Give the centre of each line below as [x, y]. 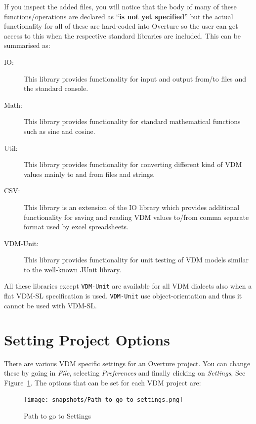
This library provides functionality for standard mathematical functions [132, 121]
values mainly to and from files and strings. [89, 174]
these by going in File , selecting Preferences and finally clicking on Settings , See [125, 373]
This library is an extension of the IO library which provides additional [132, 207]
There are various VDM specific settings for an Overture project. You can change [127, 363]
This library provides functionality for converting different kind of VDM [133, 164]
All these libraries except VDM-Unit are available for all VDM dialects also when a [128, 286]
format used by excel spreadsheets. [76, 227]
